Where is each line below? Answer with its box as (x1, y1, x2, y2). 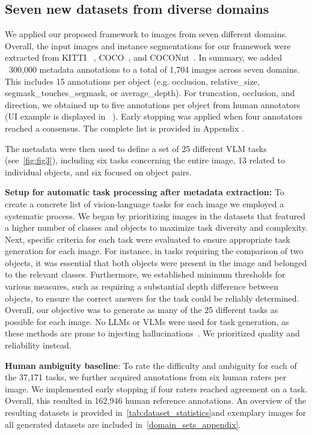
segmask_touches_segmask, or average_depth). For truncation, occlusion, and (5, 87, 295, 99)
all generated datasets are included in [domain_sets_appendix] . (5, 418, 241, 430)
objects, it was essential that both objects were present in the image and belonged (5, 256, 307, 269)
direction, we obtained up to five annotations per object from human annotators (5, 98, 301, 111)
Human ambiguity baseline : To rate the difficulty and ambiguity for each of (5, 359, 297, 371)
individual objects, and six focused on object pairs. (5, 165, 192, 178)
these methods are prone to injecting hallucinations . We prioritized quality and (5, 327, 300, 339)
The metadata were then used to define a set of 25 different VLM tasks (5, 142, 267, 154)
